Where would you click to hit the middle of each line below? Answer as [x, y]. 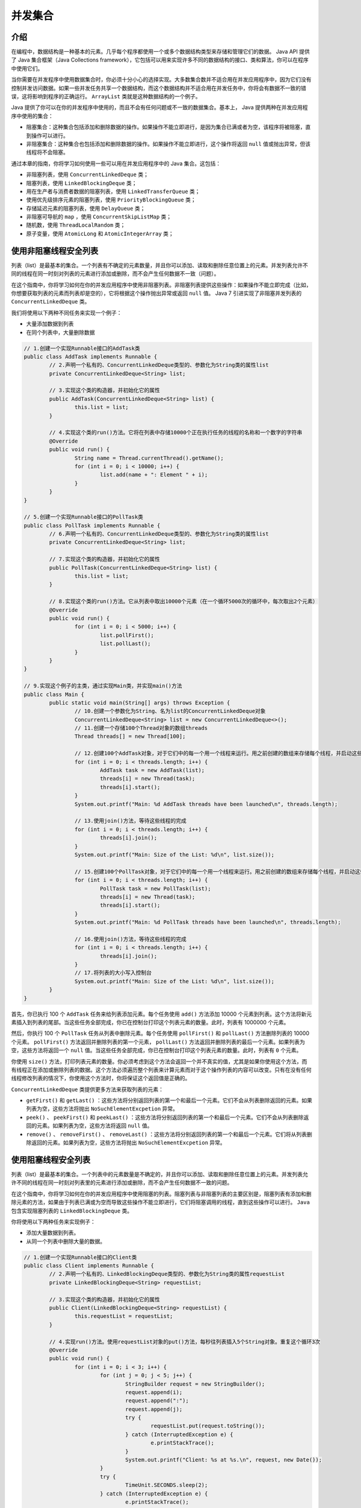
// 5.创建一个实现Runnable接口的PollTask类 [84, 517]
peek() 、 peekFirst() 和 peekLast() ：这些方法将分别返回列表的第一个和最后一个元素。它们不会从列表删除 [165, 1117]
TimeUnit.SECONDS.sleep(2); [167, 1485]
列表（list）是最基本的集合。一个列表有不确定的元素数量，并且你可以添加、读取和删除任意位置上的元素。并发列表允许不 [159, 265]
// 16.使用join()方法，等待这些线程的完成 [130, 939]
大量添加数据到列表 [50, 324]
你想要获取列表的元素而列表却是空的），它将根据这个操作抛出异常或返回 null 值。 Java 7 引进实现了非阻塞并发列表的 [156, 293]
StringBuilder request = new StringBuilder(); [195, 1384]
